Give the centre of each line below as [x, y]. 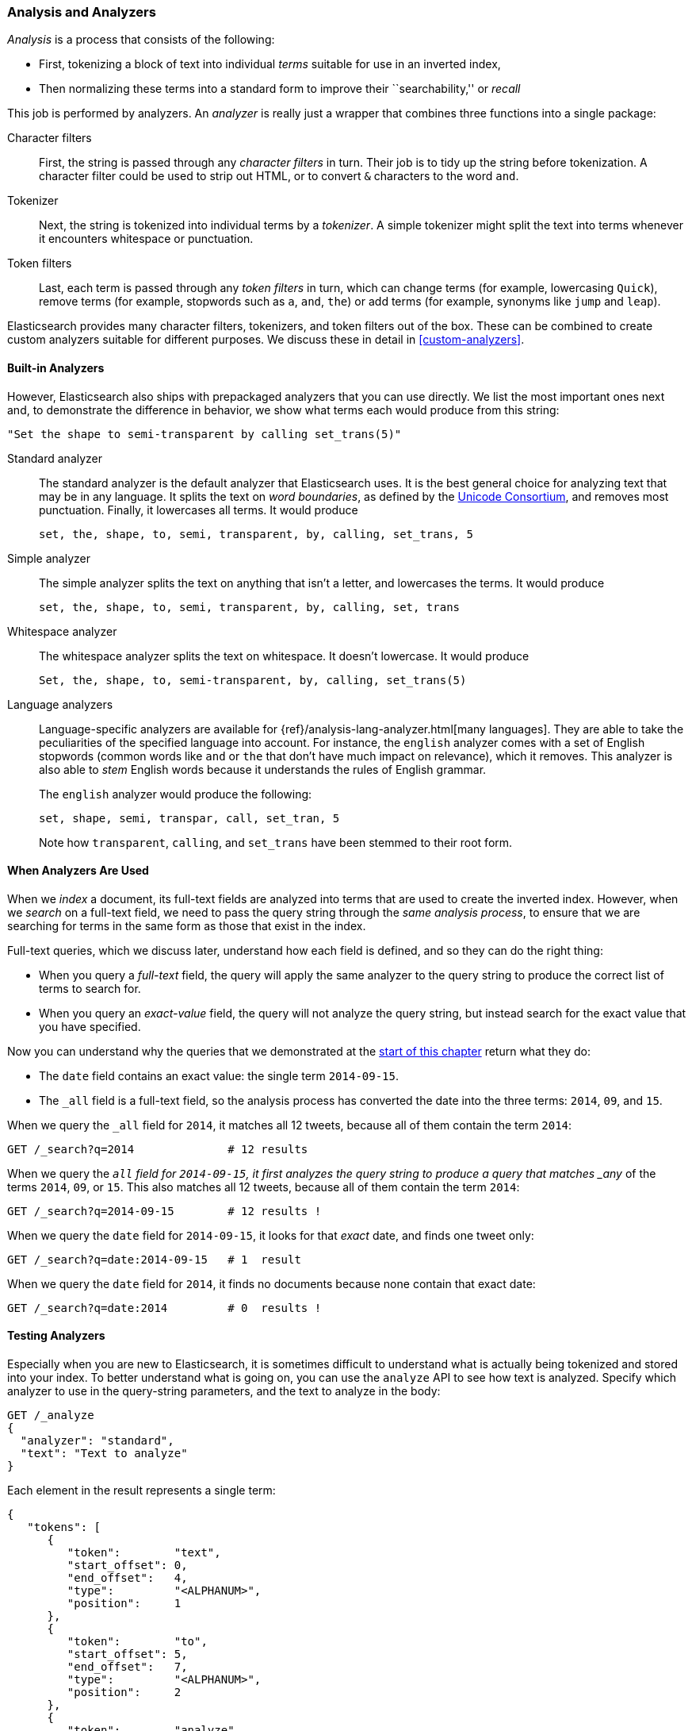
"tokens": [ [64, 1527]
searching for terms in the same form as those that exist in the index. [187, 925]
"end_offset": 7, [127, 1667]
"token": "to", [137, 1642]
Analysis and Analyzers [82, 12]
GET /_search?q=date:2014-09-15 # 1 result [154, 1259]
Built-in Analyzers [56, 367]
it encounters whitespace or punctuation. [146, 239]
